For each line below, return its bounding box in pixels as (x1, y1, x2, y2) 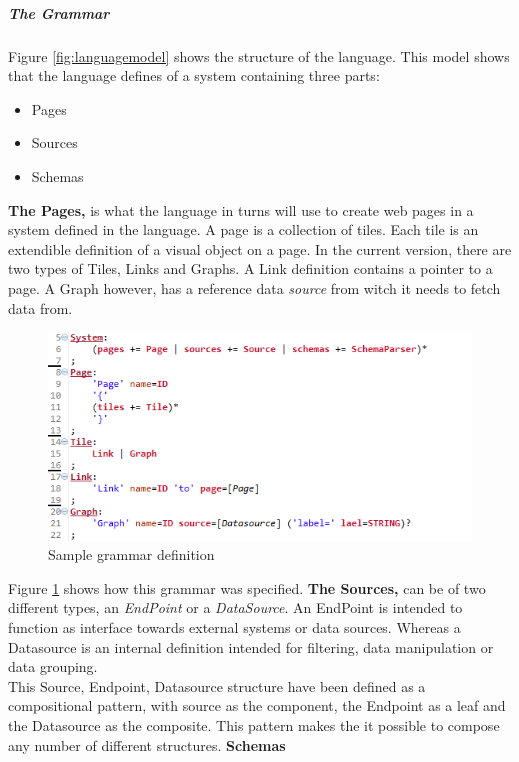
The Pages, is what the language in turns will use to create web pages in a (8, 199, 474, 220)
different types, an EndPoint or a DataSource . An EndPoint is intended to (8, 597, 463, 618)
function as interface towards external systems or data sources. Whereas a (8, 616, 461, 637)
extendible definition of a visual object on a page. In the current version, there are (8, 238, 512, 259)
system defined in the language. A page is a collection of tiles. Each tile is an (8, 219, 479, 240)
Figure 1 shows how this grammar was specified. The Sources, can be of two (8, 577, 486, 598)
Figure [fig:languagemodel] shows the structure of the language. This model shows (8, 45, 510, 66)
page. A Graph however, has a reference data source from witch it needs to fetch (8, 277, 501, 298)
